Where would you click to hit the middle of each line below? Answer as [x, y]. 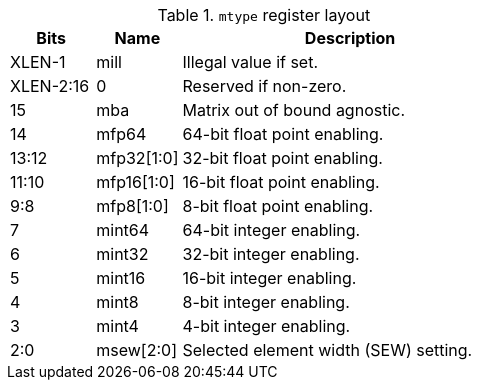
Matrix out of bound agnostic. [294, 110]
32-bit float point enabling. [282, 158]
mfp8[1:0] [132, 206]
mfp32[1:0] [137, 158]
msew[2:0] [136, 350]
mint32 [122, 254]
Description [350, 38]
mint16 [121, 278]
